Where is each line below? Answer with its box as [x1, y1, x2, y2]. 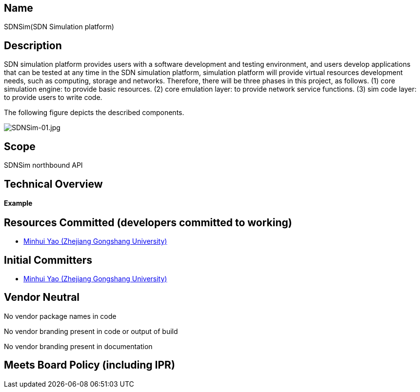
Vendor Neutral [4, 291, 80, 304]
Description [4, 39, 62, 52]
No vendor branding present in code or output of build [4, 327, 178, 335]
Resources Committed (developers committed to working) [4, 216, 292, 229]
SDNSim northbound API [4, 161, 83, 170]
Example [4, 199, 33, 208]
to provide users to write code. [4, 93, 102, 102]
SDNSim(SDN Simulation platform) [4, 22, 114, 31]
